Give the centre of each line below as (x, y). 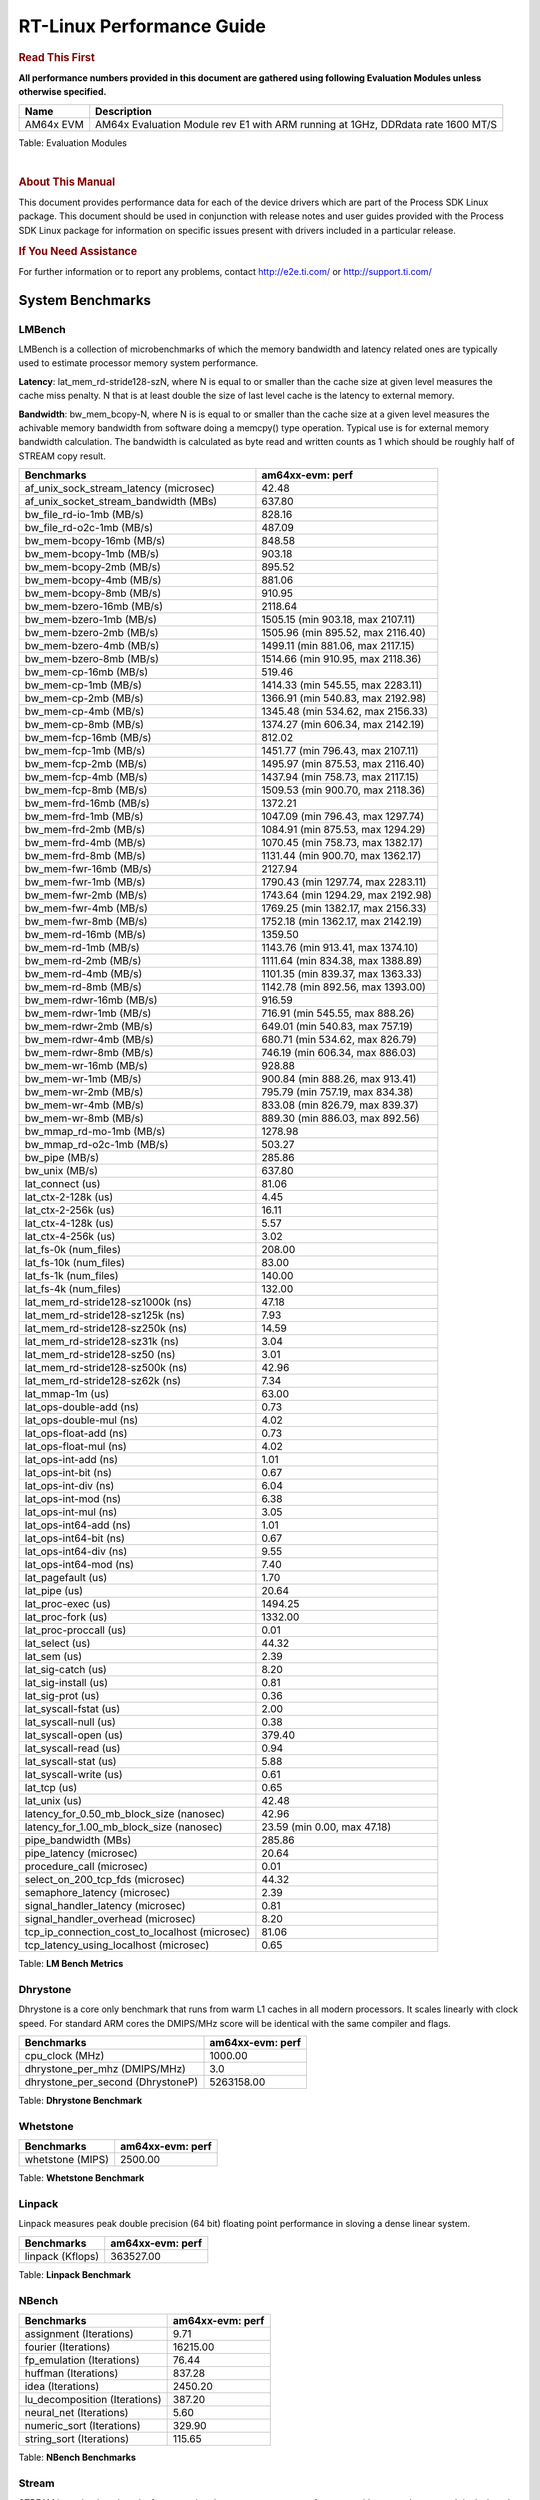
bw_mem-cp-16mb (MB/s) (86, 672)
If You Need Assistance (78, 251)
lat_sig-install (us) (66, 1683)
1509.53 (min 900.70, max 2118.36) (343, 790)
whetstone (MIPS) (66, 2160)
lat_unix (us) (53, 1801)
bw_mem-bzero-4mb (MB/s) (92, 646)
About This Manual (67, 182)
